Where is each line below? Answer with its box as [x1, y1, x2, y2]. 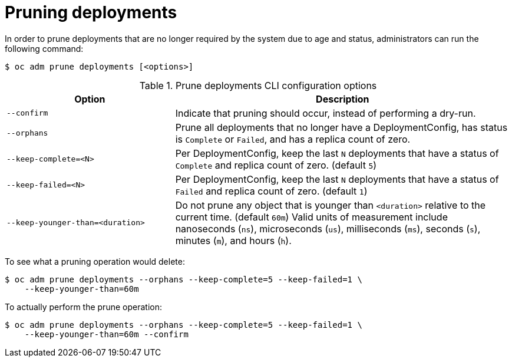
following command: [5, 43, 84, 54]
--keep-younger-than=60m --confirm [24, 329, 189, 339]
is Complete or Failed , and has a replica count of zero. [175, 133, 411, 145]
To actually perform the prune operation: [5, 301, 162, 312]
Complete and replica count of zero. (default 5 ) [175, 159, 377, 171]
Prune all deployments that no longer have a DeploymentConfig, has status [175, 121, 508, 133]
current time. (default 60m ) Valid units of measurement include [175, 210, 448, 223]
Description [316, 93, 369, 105]
